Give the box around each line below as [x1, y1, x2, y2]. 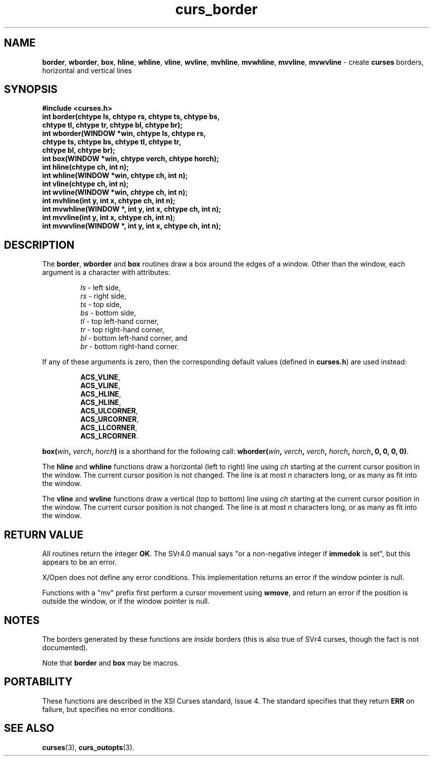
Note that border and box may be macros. [42, 658, 179, 667]
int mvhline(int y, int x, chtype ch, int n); [42, 196, 175, 205]
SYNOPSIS [4, 83, 58, 96]
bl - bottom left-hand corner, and [80, 334, 187, 343]
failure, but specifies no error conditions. [42, 705, 174, 714]
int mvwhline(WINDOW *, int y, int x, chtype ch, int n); [42, 205, 221, 214]
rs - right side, [80, 292, 127, 301]
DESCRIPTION [4, 238, 75, 251]
